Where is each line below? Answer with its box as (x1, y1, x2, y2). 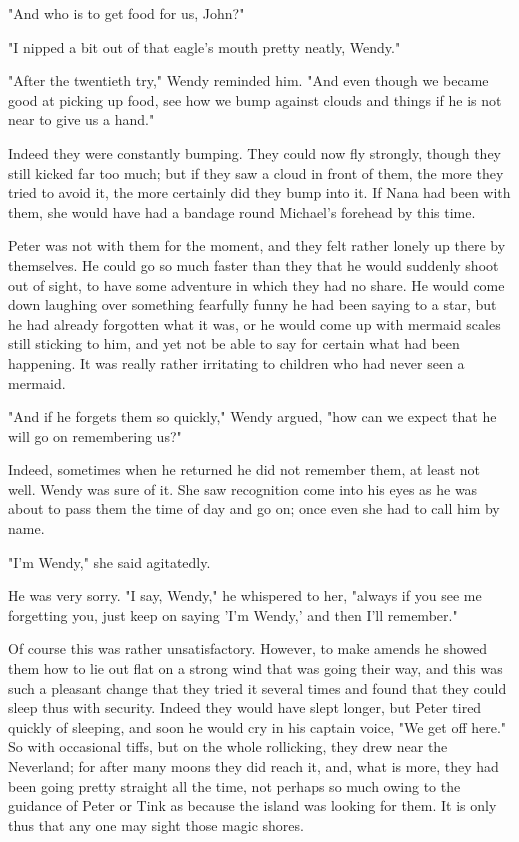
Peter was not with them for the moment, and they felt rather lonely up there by (8, 235, 506, 256)
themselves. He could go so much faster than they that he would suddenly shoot (8, 254, 499, 275)
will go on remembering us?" (8, 425, 182, 446)
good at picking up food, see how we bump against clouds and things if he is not (8, 89, 502, 110)
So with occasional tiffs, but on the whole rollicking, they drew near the (8, 736, 448, 757)
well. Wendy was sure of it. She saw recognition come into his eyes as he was (8, 478, 478, 499)
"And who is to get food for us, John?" (8, 3, 245, 23)
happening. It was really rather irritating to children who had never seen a (8, 352, 465, 373)
